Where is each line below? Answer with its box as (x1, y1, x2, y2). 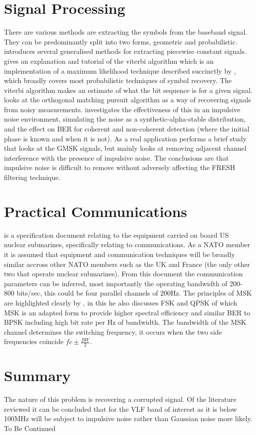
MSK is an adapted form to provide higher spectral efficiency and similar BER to (4, 307, 251, 317)
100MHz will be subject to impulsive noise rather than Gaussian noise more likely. (4, 413, 253, 424)
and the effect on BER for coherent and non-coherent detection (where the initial (4, 124, 250, 134)
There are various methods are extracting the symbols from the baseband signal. (4, 27, 248, 37)
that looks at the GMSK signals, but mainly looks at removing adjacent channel (4, 143, 247, 153)
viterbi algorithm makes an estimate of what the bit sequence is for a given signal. (4, 85, 253, 95)
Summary (4, 365, 71, 386)
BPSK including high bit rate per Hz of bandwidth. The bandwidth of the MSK (4, 317, 247, 327)
